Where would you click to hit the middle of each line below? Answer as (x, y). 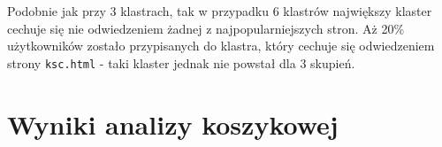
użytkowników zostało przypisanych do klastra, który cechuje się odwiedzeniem (221, 46)
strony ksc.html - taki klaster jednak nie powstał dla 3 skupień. (181, 62)
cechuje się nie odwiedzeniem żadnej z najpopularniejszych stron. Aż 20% (206, 28)
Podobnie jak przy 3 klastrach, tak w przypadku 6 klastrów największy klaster (220, 11)
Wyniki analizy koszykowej (173, 124)
